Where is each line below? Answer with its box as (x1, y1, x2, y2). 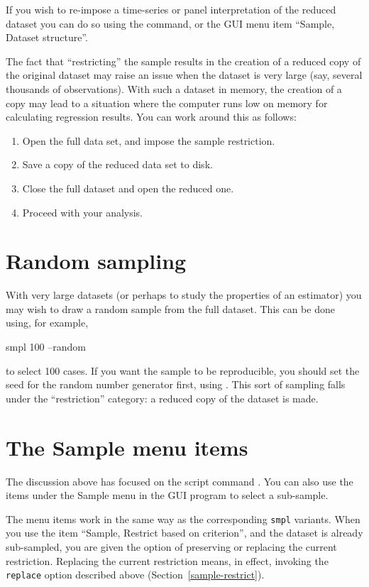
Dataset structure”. (6, 30, 88, 45)
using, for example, (6, 315, 89, 330)
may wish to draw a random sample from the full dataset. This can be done (6, 301, 335, 316)
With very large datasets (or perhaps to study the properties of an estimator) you (6, 287, 362, 302)
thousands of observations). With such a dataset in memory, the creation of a (6, 81, 342, 96)
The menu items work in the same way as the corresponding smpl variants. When (6, 511, 360, 526)
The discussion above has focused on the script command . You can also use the (6, 473, 353, 488)
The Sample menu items (6, 432, 248, 461)
